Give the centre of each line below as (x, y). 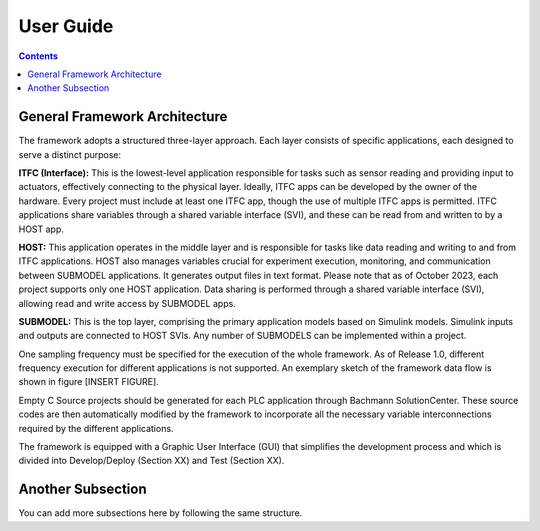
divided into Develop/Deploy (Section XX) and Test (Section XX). (151, 461)
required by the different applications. (96, 428)
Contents (38, 56)
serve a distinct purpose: (70, 154)
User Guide (66, 26)
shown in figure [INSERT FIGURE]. (88, 382)
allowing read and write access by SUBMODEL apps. (127, 303)
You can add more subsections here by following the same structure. (160, 513)
